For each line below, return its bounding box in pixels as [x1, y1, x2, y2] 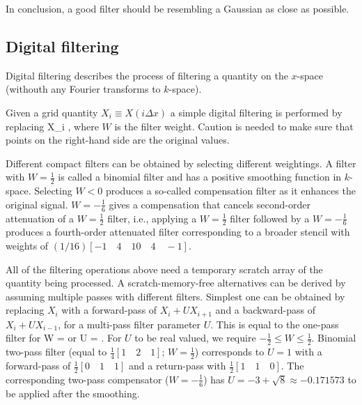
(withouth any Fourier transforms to [6, 82, 161, 96]
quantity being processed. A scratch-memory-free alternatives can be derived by [6, 275, 346, 290]
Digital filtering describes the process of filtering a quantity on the [6, 68, 288, 82]
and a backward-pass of [215, 303, 315, 317]
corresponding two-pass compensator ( [6, 372, 169, 386]
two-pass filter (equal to [6, 344, 107, 359]
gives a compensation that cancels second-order [109, 197, 310, 211]
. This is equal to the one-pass [210, 316, 339, 331]
